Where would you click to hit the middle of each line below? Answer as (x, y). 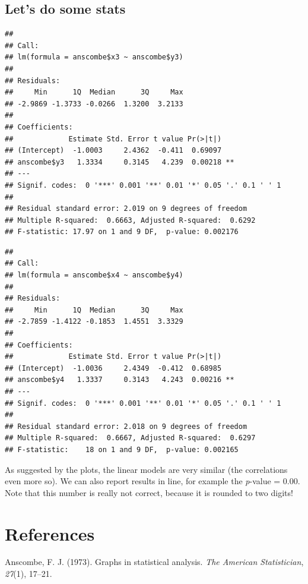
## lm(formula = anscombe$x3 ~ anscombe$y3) (94, 57)
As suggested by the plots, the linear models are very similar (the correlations (146, 469)
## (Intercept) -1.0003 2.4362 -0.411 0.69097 (113, 151)
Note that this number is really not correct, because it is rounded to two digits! (149, 492)
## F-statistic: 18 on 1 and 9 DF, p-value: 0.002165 (122, 449)
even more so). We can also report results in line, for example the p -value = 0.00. (153, 481)
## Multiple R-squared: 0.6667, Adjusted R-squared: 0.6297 (130, 438)
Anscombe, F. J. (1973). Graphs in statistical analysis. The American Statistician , (154, 562)
